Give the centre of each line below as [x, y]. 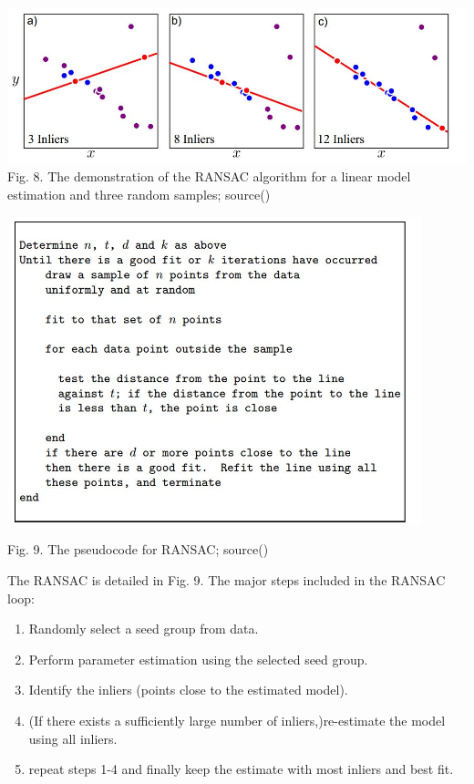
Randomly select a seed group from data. [144, 629]
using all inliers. [73, 738]
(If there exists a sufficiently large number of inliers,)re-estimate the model [237, 720]
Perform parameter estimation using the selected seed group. [198, 659]
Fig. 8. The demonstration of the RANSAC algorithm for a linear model [209, 176]
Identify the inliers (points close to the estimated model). [188, 690]
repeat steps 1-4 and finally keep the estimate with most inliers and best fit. [241, 769]
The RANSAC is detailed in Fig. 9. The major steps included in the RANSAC [227, 579]
